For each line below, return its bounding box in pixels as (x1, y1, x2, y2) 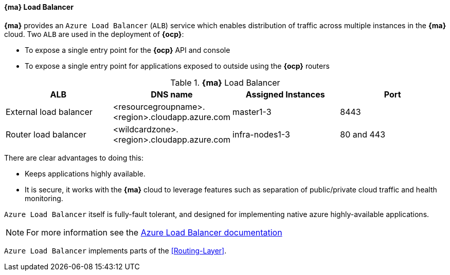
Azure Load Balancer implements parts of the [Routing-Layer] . (4, 246, 227, 255)
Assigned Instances (245, 89, 325, 100)
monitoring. (25, 193, 63, 203)
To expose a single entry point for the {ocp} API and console (25, 45, 230, 54)
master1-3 (232, 106, 272, 117)
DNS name (151, 89, 193, 100)
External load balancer (6, 106, 93, 117)
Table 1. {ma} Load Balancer (170, 77, 280, 88)
